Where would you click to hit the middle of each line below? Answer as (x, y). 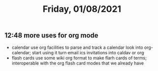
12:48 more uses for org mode (52, 35)
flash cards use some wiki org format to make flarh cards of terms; (79, 58)
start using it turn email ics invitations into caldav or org (88, 52)
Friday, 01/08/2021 (82, 9)
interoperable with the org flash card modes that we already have (78, 63)
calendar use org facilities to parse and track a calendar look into (77, 47)
